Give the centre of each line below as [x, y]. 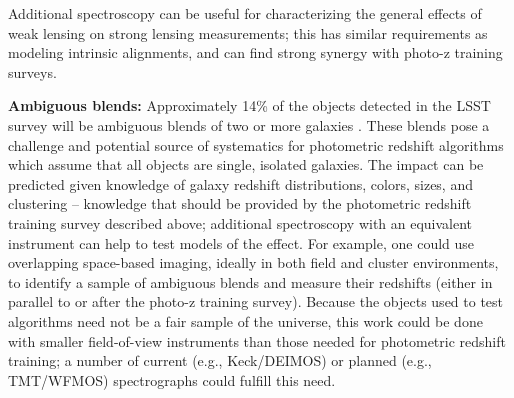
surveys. [32, 71]
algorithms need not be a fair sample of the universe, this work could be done [245, 320]
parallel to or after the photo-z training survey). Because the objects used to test [256, 301]
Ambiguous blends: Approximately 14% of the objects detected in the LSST [249, 105]
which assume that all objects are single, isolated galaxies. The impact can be [246, 164]
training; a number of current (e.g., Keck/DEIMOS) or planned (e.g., [220, 360]
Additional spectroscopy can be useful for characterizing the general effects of [245, 13]
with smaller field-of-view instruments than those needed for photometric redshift [257, 340]
